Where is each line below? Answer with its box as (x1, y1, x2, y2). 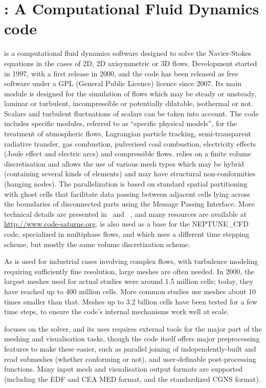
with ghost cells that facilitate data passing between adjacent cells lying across (4, 188, 250, 199)
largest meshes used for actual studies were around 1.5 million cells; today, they (4, 276, 254, 287)
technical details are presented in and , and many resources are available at (4, 208, 247, 219)
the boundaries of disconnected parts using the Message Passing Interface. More (4, 198, 255, 209)
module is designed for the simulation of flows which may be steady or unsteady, (4, 88, 256, 98)
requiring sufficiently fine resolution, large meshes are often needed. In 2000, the (4, 266, 255, 276)
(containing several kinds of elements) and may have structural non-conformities (4, 168, 256, 179)
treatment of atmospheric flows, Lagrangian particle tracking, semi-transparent (4, 128, 251, 139)
